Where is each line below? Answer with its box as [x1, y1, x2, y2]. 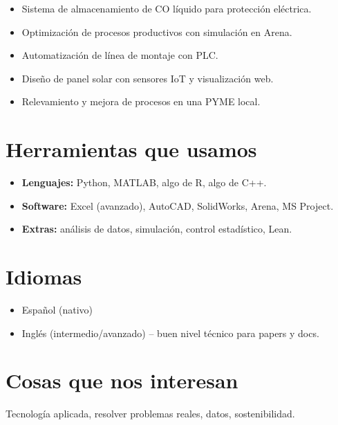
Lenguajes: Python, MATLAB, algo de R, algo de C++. [21, 175, 267, 190]
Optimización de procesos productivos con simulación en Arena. [21, 24, 292, 39]
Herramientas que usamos [6, 135, 257, 163]
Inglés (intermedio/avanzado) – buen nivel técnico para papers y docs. [21, 325, 319, 340]
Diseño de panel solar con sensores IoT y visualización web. [21, 71, 274, 85]
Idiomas [6, 262, 82, 291]
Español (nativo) [21, 302, 93, 316]
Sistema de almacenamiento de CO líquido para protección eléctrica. [21, 1, 312, 15]
